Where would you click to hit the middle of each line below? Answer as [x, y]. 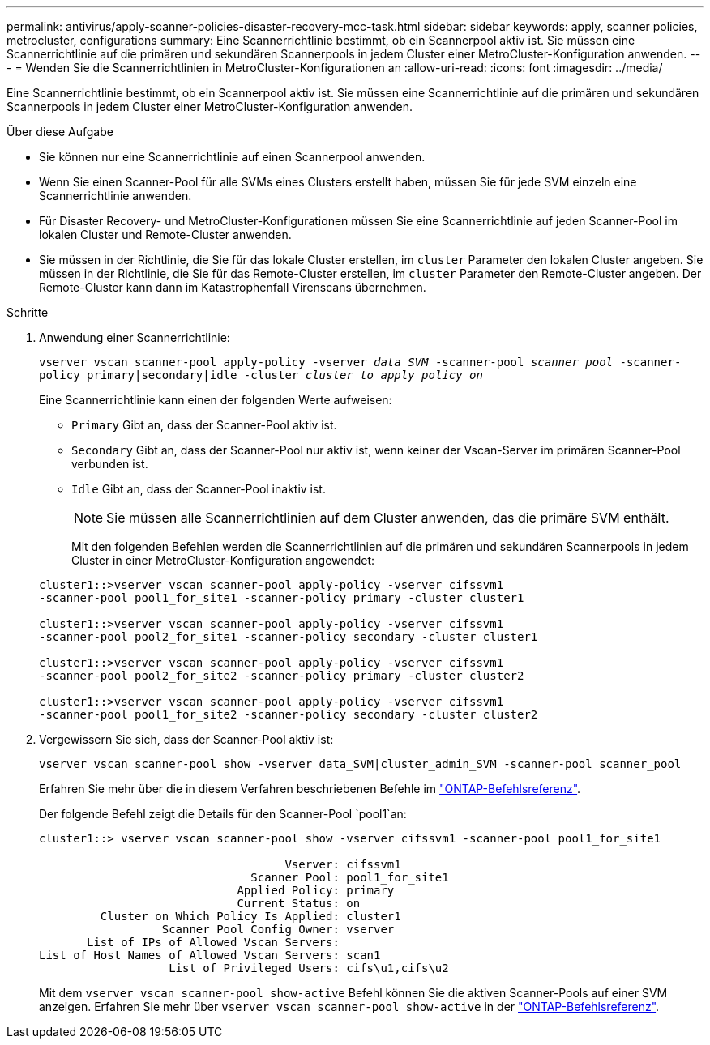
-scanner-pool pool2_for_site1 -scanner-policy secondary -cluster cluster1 [289, 637]
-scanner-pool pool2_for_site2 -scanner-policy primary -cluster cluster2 [282, 676]
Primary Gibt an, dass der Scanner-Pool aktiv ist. [204, 425]
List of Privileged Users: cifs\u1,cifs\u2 [309, 968]
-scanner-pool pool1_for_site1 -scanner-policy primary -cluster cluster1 [282, 598]
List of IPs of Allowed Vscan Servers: [213, 942]
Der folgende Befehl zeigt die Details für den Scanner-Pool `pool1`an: [223, 814]
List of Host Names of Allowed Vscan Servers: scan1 [210, 955]
